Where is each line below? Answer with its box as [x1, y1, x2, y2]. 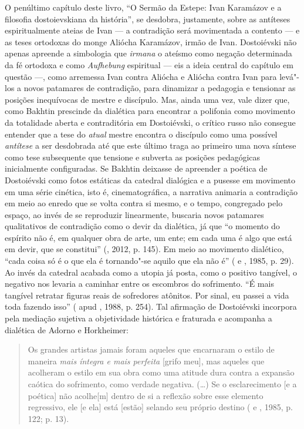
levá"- [279, 70, 299, 82]
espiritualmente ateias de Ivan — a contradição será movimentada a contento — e [5, 24, 300, 36]
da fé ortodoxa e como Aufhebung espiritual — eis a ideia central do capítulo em [5, 58, 293, 71]
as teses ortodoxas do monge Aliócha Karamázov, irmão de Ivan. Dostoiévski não [5, 35, 297, 48]
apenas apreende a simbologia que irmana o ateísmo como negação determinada [5, 47, 292, 59]
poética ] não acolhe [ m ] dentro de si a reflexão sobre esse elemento [28, 389, 264, 401]
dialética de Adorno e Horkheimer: [5, 323, 129, 336]
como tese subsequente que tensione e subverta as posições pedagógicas [5, 150, 261, 163]
